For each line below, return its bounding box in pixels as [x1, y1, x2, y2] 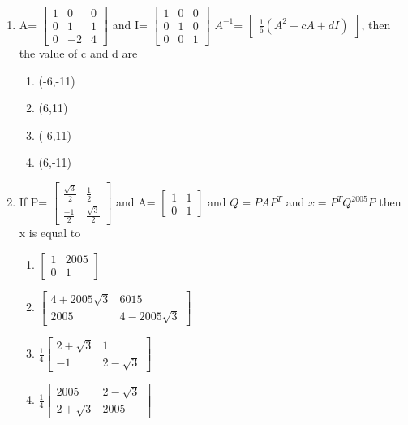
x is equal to [19, 224, 81, 241]
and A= [116, 193, 156, 210]
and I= [112, 15, 148, 33]
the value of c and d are [19, 45, 138, 62]
